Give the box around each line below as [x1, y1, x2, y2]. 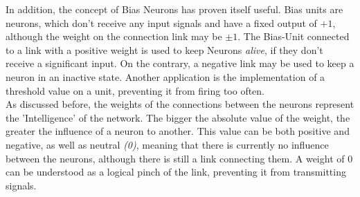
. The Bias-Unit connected [237, 29, 350, 44]
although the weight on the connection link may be [6, 29, 222, 44]
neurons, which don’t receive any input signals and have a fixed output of [6, 15, 317, 30]
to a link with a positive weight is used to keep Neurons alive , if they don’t [6, 42, 323, 57]
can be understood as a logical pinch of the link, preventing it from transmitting [6, 165, 346, 179]
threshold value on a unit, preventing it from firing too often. [6, 83, 265, 97]
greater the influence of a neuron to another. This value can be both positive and [6, 124, 350, 138]
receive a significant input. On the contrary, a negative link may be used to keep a [6, 56, 354, 71]
